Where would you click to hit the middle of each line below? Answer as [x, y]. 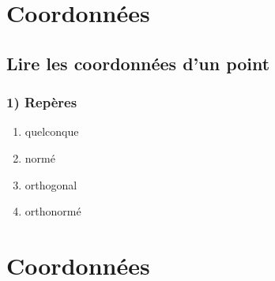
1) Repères [42, 102]
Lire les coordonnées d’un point [138, 63]
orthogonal [51, 184]
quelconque [52, 131]
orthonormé [53, 211]
